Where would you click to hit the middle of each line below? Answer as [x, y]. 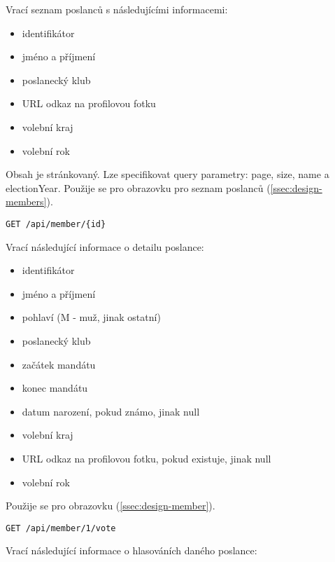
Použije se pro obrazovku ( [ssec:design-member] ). [111, 506]
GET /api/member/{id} [56, 224]
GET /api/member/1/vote [61, 528]
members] [26, 201]
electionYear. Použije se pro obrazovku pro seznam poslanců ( [138, 187]
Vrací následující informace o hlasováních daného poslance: [131, 550]
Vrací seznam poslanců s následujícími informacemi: [117, 9]
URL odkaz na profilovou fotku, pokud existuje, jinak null [147, 458]
